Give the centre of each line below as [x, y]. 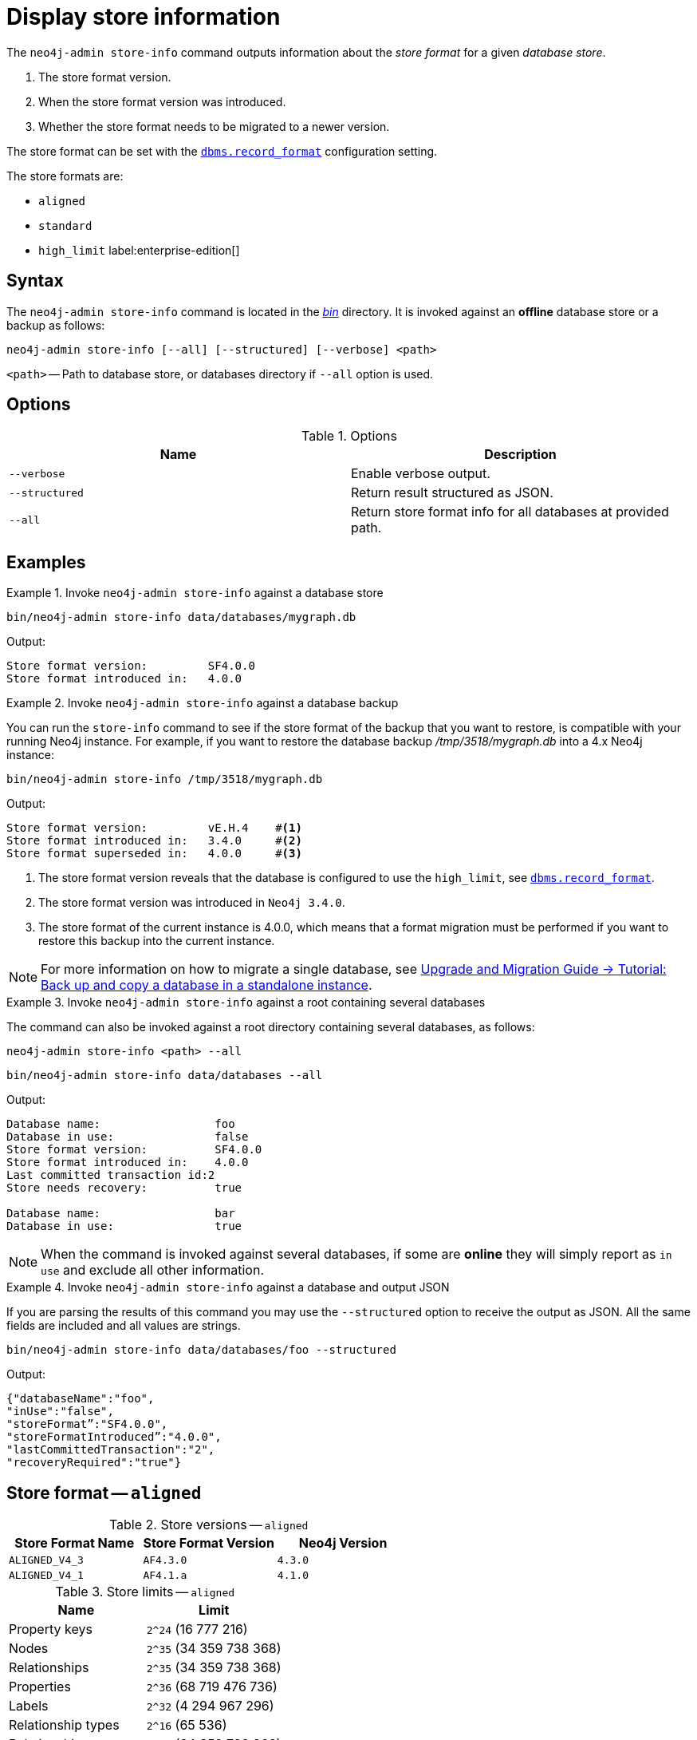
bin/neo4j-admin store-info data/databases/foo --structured [201, 1350]
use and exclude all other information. [153, 1270]
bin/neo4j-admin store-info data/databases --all [165, 1076]
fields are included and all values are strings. [124, 1326]
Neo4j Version [343, 1543]
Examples [46, 562]
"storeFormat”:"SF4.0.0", [87, 1424]
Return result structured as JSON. [452, 493]
